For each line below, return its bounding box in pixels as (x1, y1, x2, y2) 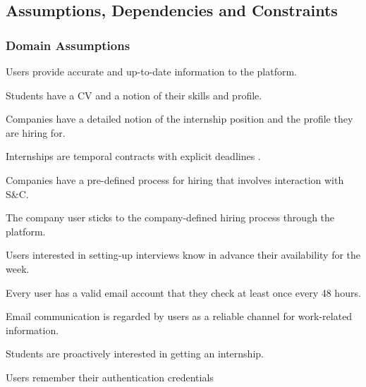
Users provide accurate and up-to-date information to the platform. (6, 64, 297, 78)
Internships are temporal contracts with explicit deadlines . (6, 149, 261, 164)
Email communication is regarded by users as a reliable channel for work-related (6, 309, 353, 324)
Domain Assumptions (6, 36, 130, 54)
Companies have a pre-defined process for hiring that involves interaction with (6, 172, 344, 187)
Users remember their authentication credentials (6, 369, 214, 384)
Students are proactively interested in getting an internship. (6, 346, 264, 361)
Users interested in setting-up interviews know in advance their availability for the (6, 247, 361, 262)
